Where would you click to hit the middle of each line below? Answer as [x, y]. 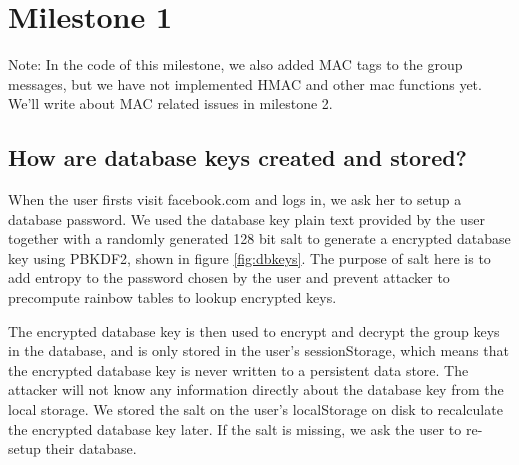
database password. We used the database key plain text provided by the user [246, 218]
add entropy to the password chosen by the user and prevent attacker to [229, 277]
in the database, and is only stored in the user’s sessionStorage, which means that [258, 350]
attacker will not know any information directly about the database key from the [256, 389]
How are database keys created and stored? [238, 157]
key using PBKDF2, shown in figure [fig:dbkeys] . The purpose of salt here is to [249, 257]
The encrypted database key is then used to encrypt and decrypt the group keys [254, 330]
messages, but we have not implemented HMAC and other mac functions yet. [245, 83]
